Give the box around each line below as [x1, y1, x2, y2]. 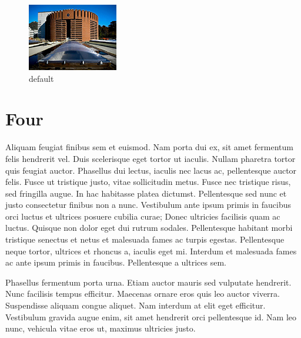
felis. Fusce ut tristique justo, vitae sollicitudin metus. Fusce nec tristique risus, [5, 175, 291, 188]
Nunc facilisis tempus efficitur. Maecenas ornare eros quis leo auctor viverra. [5, 287, 280, 300]
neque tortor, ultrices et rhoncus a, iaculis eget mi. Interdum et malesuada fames [5, 244, 297, 257]
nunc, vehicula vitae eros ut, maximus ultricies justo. [5, 322, 196, 334]
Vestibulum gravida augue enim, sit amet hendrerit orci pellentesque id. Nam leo [5, 310, 297, 323]
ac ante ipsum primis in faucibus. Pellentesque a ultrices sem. [5, 256, 226, 269]
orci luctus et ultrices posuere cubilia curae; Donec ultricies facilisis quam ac [5, 210, 280, 222]
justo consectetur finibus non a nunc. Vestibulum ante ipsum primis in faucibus [5, 198, 291, 211]
